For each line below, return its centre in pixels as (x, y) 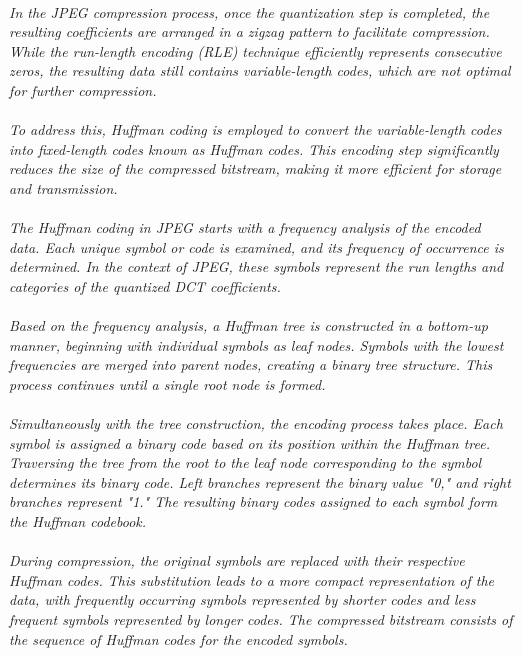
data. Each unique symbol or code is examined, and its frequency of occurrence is (256, 246)
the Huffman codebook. (78, 521)
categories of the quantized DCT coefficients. (145, 285)
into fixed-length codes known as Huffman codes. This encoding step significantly (254, 148)
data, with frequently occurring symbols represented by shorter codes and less (242, 599)
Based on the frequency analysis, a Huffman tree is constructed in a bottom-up (248, 325)
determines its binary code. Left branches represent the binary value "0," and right (260, 481)
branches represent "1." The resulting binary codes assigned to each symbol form (253, 501)
